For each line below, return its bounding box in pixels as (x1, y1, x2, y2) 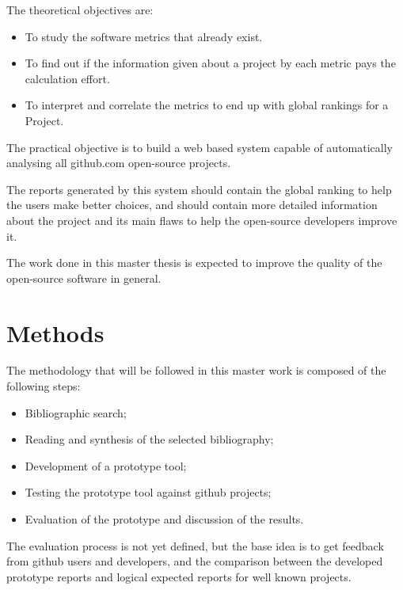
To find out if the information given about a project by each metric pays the (25, 55, 396, 71)
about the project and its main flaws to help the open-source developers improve (6, 211, 397, 228)
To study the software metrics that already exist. (25, 28, 263, 44)
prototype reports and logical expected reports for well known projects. (6, 568, 352, 584)
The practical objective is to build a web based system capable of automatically (6, 139, 393, 155)
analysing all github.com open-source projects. (6, 154, 231, 171)
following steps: (6, 378, 81, 394)
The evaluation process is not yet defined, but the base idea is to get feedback (6, 537, 384, 554)
